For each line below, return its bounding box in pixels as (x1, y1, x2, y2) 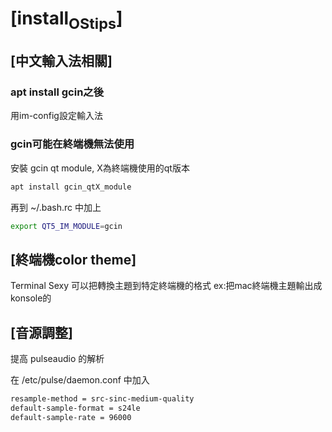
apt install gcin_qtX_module (10, 182, 132, 192)
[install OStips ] (10, 7, 123, 33)
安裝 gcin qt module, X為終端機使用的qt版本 (10, 162, 190, 174)
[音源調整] (10, 324, 73, 341)
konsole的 (10, 292, 52, 304)
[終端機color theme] (10, 251, 137, 268)
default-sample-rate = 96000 (10, 412, 132, 422)
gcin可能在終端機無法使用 (10, 137, 135, 151)
